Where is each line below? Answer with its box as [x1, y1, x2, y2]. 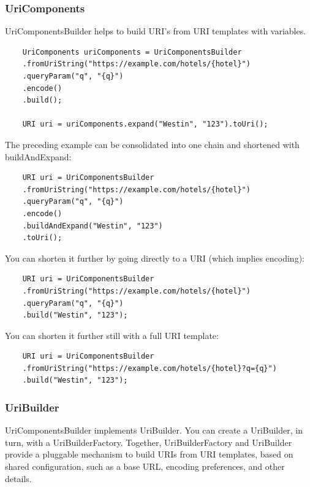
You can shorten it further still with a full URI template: [5, 329, 219, 341]
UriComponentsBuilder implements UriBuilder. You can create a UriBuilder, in [5, 424, 303, 437]
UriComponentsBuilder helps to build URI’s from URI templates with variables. [5, 25, 306, 37]
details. [5, 472, 32, 485]
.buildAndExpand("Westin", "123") [22, 221, 163, 230]
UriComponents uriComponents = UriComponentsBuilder [22, 47, 242, 56]
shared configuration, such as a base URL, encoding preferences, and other [5, 460, 285, 473]
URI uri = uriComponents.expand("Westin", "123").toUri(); [22, 120, 268, 129]
